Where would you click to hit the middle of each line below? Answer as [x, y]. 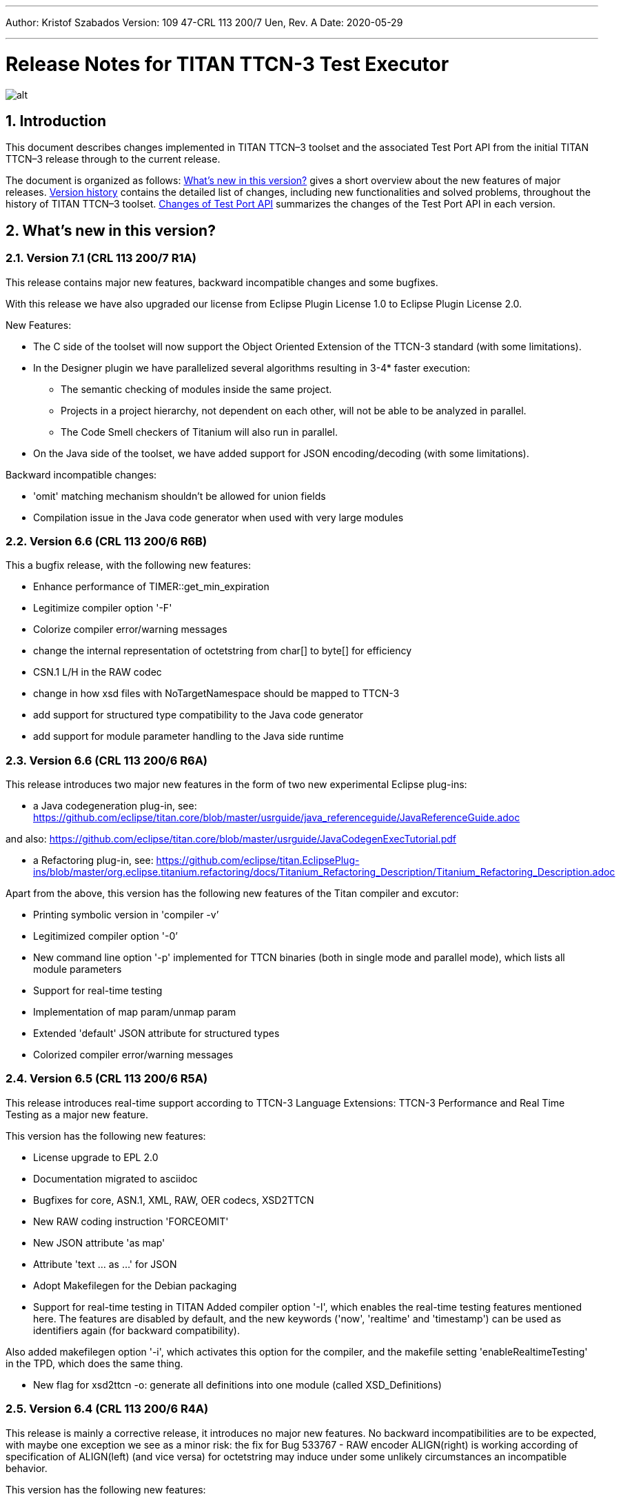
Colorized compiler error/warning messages [133, 1055]
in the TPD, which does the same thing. [94, 1363]
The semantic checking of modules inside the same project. [196, 389]
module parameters [78, 969]
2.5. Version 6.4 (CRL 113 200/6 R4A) [107, 1409]
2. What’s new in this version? [111, 230]
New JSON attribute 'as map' [99, 1242]
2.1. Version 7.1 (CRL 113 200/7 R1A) [101, 258]
